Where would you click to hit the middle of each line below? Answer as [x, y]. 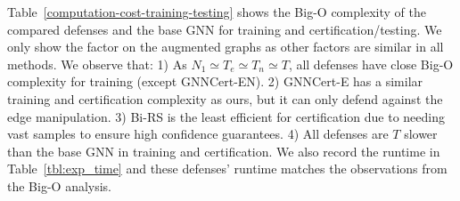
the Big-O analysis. [60, 185]
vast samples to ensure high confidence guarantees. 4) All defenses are [198, 134]
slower [421, 134]
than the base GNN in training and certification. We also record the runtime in [224, 151]
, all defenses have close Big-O [371, 64]
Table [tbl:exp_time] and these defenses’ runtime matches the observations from [227, 169]
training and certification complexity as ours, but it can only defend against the [225, 98]
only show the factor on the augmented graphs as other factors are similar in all [226, 47]
